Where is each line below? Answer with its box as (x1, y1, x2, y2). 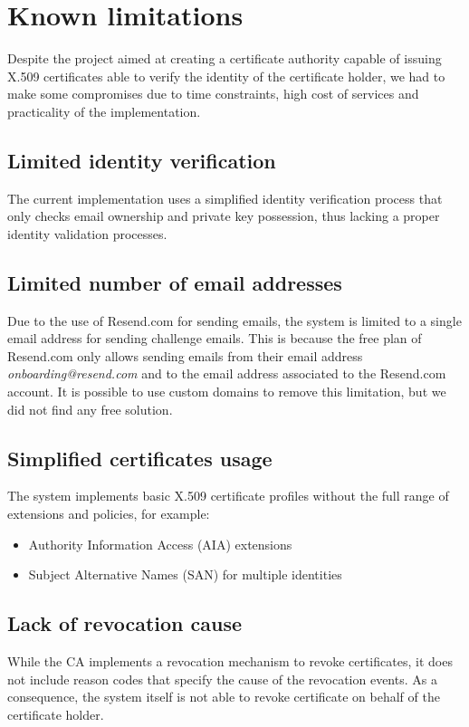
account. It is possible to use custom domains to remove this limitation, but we (7, 382, 446, 401)
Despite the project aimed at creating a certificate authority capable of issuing (7, 49, 442, 68)
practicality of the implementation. (7, 101, 201, 120)
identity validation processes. (7, 224, 167, 243)
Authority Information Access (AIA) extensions (28, 534, 292, 553)
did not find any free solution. (7, 399, 173, 418)
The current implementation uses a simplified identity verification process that (7, 188, 443, 207)
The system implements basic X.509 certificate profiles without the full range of (7, 486, 449, 505)
